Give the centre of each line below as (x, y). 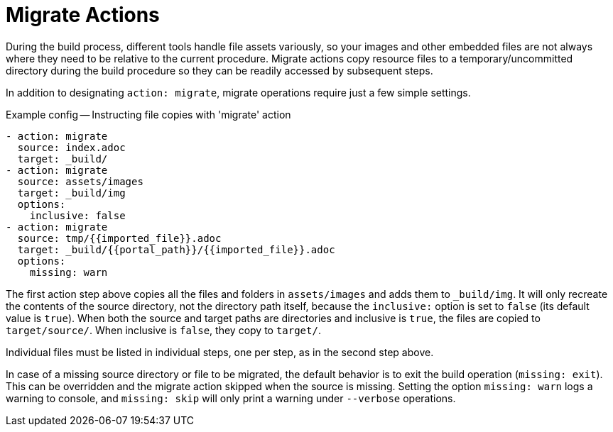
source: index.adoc (71, 147)
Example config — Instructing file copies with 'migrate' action (148, 114)
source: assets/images (80, 181)
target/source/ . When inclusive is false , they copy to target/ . (163, 330)
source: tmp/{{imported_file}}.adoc (119, 238)
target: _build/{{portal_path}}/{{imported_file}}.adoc (176, 249)
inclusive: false (77, 215)
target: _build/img (71, 193)
